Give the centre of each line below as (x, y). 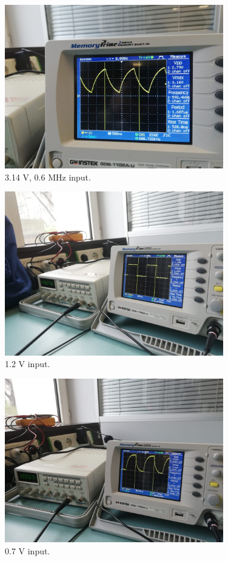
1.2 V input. (28, 364)
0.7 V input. (28, 550)
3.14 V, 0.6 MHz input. (48, 177)
